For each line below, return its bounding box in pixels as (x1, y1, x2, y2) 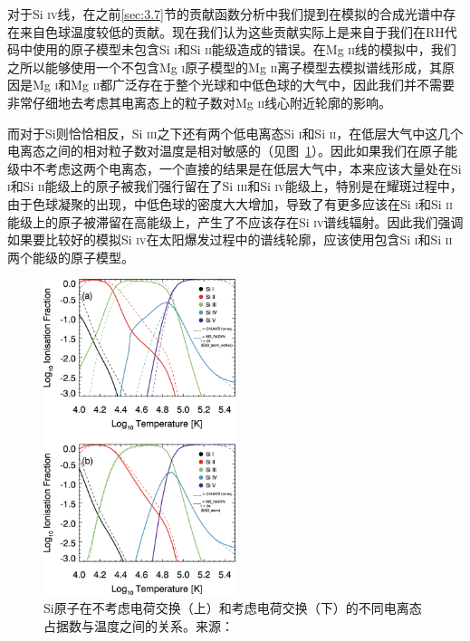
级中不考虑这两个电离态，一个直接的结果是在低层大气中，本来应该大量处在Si (7, 158, 462, 177)
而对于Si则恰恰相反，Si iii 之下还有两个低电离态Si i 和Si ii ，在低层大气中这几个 (7, 123, 464, 142)
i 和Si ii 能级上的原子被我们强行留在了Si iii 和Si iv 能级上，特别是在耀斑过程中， (7, 177, 463, 196)
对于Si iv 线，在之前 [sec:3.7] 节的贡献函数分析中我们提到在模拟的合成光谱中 (7, 5, 443, 23)
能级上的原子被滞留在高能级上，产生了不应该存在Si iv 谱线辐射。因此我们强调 (7, 212, 464, 231)
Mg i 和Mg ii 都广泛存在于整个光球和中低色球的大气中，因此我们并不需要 (32, 75, 456, 94)
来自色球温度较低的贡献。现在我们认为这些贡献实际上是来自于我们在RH (19, 22, 445, 41)
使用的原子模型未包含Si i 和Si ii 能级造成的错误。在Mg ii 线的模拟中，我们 (32, 40, 456, 59)
